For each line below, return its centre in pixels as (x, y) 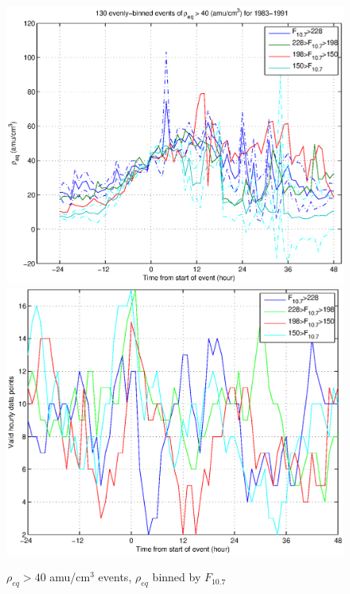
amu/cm (70, 577)
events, (115, 577)
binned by (177, 577)
